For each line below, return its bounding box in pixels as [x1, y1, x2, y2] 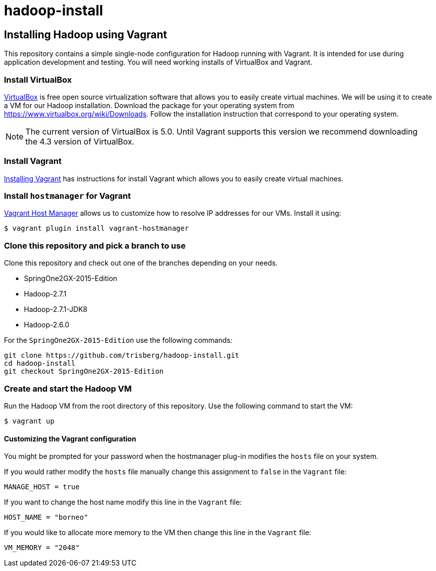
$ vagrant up [4, 417, 55, 425]
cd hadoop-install [4, 359, 76, 368]
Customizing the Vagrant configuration [4, 434, 137, 443]
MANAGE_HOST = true [4, 483, 80, 491]
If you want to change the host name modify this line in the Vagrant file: [4, 498, 242, 507]
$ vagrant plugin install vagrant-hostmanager [4, 224, 189, 233]
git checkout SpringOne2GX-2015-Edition [4, 367, 164, 376]
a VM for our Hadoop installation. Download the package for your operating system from [4, 101, 294, 110]
